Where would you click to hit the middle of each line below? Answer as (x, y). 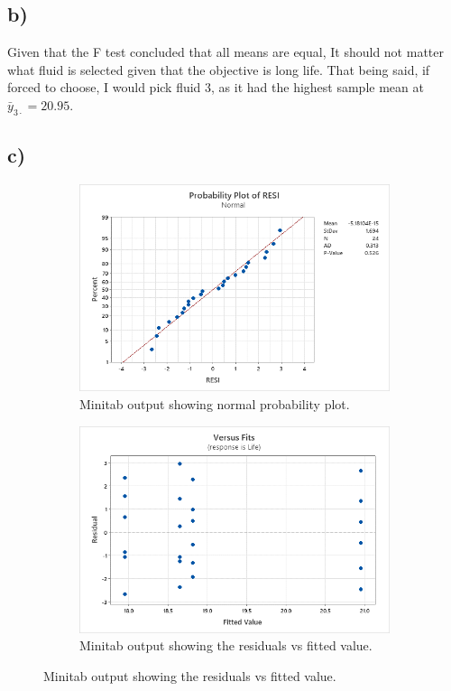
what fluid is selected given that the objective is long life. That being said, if (219, 69)
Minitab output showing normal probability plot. (215, 403)
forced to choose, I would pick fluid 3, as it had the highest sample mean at (216, 87)
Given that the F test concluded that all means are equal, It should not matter (225, 52)
